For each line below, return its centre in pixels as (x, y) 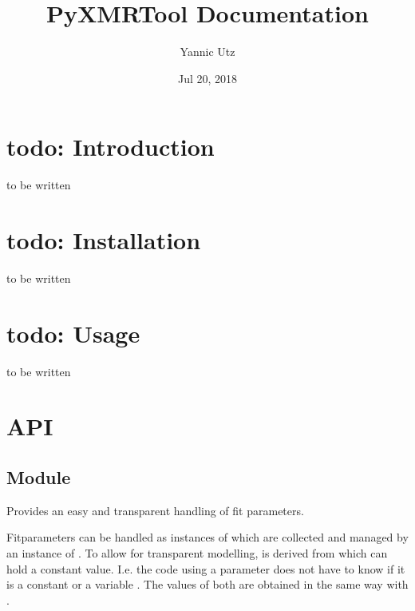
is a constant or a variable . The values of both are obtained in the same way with (207, 584)
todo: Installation (104, 240)
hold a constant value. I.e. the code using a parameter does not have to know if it (206, 568)
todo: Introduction (111, 147)
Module (39, 477)
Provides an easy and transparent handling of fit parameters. (155, 510)
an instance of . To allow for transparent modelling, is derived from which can (197, 553)
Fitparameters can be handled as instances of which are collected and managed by (207, 537)
